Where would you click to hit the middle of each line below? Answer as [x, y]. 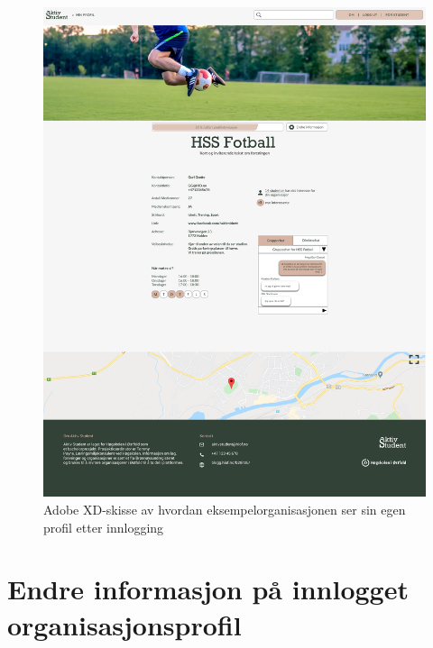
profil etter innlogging [104, 527]
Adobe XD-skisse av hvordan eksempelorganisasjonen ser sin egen [225, 509]
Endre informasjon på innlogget [208, 589]
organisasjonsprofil [124, 624]
